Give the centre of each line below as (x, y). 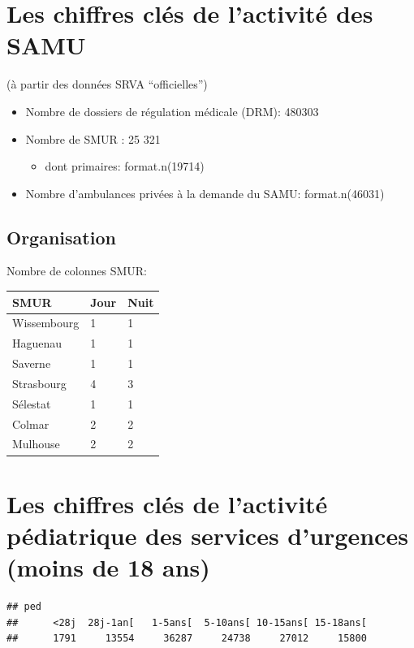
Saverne (32, 363)
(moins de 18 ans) (108, 567)
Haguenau (37, 343)
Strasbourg (39, 383)
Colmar (31, 423)
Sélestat (32, 403)
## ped (24, 607)
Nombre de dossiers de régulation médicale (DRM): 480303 (172, 111)
